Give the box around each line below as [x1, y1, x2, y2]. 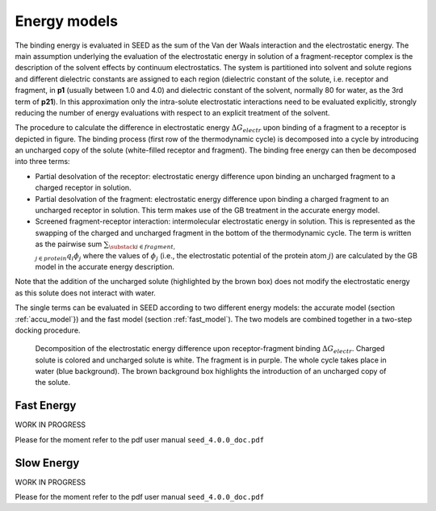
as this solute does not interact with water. [15, 287, 157, 298]
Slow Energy [15, 456, 80, 470]
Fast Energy [15, 399, 77, 413]
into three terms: [15, 157, 70, 166]
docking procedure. [15, 325, 81, 335]
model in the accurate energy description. [35, 262, 175, 271]
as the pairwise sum [35, 239, 103, 249]
